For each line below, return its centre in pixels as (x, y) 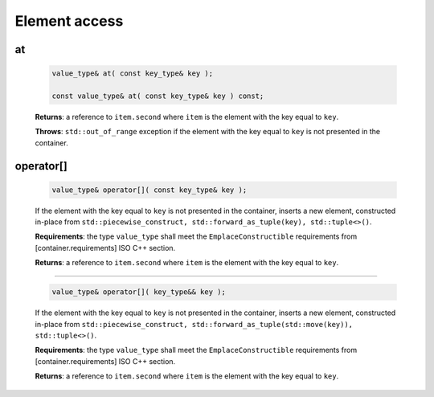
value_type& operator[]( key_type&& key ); (139, 292)
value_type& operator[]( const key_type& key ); (149, 190)
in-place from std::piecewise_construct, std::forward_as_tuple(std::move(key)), (194, 324)
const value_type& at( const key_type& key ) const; (158, 96)
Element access (69, 21)
